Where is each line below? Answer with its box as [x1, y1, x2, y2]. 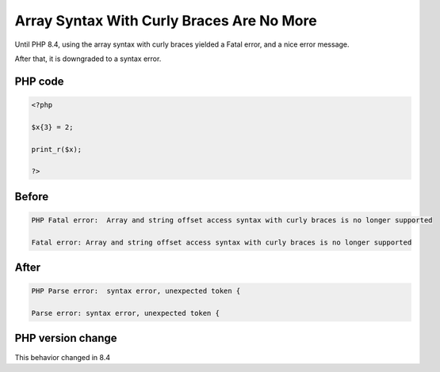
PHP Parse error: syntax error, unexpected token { [31, 287, 241, 296]
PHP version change [14, 332, 118, 345]
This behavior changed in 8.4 [14, 352, 111, 362]
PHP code [14, 74, 64, 88]
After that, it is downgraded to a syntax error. [14, 54, 162, 63]
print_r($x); [31, 145, 82, 154]
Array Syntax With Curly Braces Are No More [14, 12, 317, 29]
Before [14, 190, 49, 203]
